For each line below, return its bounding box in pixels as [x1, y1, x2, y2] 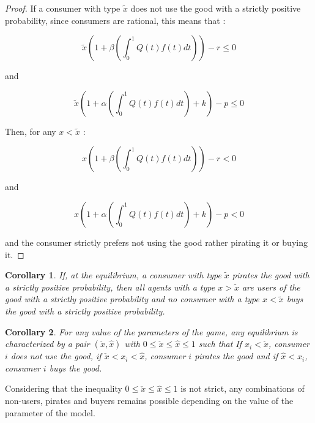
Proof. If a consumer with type [5, 2, 120, 14]
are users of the [242, 280, 300, 293]
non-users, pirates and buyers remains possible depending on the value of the [5, 394, 294, 406]
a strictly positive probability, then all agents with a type [5, 280, 215, 293]
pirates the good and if [195, 349, 278, 362]
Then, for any [5, 124, 56, 137]
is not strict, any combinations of [180, 382, 305, 395]
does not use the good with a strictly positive [130, 2, 301, 14]
